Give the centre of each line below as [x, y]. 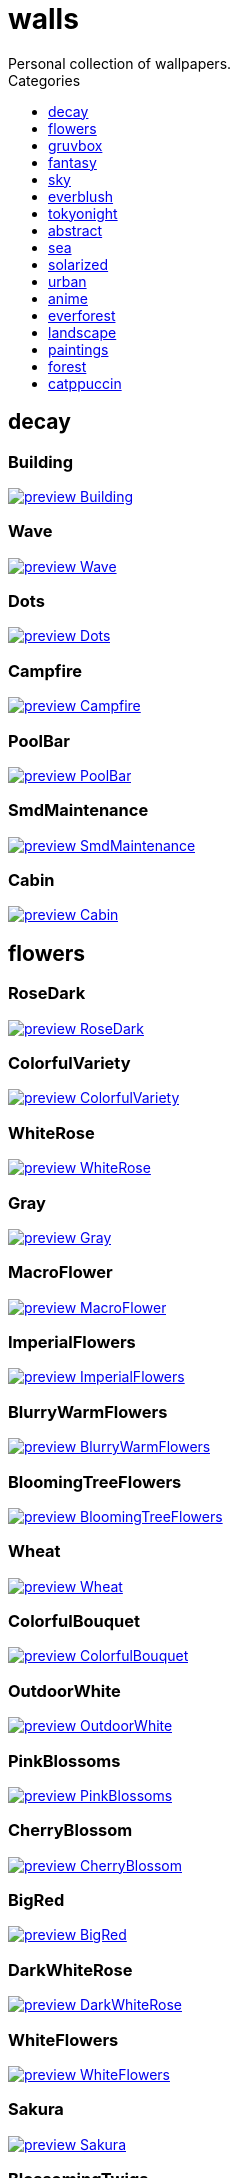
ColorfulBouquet [74, 1621]
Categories [44, 80]
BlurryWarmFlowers [88, 1411]
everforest [82, 315]
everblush [81, 196]
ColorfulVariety [69, 1063]
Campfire [45, 670]
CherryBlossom [70, 1830]
